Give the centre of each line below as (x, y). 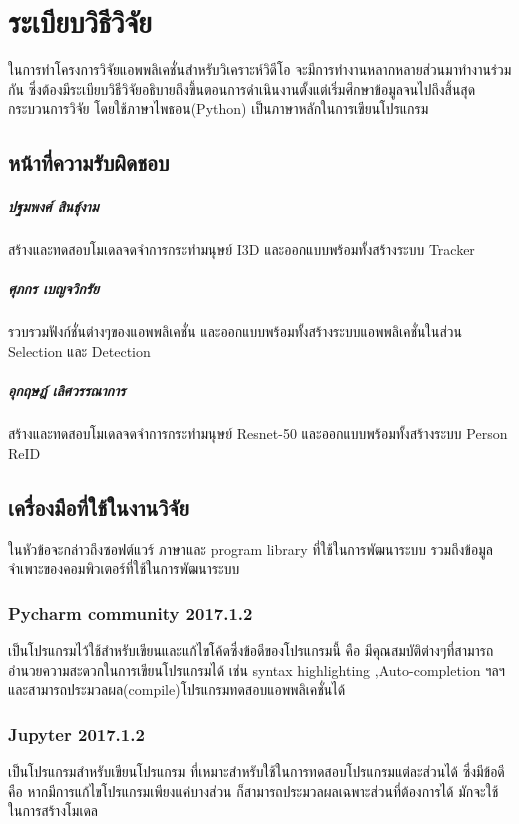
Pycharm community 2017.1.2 (130, 612)
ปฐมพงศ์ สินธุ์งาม (53, 206)
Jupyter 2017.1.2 (76, 733)
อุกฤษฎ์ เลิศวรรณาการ (67, 390)
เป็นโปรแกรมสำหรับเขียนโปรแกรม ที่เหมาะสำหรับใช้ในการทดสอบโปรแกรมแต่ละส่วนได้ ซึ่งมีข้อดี (256, 770)
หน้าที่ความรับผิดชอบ (89, 162)
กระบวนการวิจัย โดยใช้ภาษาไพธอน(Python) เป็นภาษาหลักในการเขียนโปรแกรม (218, 108)
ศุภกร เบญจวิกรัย (53, 288)
